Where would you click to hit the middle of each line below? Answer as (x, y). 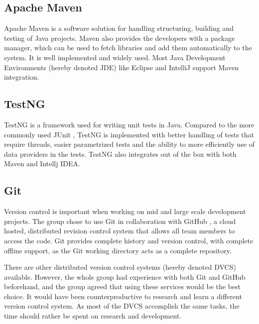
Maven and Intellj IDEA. (42, 163)
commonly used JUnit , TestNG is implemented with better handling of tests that (129, 134)
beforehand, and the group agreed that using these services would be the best (122, 286)
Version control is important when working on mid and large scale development (125, 211)
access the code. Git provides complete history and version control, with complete (129, 240)
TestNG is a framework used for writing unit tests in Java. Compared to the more (129, 124)
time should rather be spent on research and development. (93, 316)
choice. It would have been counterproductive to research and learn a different (123, 296)
